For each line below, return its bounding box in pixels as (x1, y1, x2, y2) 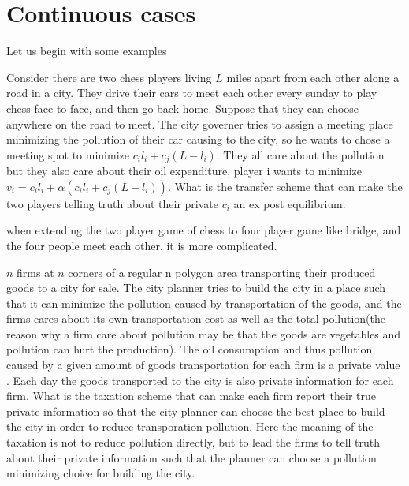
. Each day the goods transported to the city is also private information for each (6, 372, 394, 388)
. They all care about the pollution (216, 146, 385, 163)
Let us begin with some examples (6, 43, 167, 59)
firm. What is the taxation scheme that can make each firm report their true (6, 387, 376, 404)
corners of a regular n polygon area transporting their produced (68, 264, 376, 280)
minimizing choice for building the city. (6, 465, 195, 481)
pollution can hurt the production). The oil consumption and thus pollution (6, 341, 373, 357)
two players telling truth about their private (6, 195, 218, 211)
